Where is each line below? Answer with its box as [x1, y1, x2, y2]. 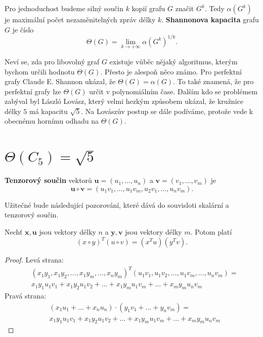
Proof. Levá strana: [5, 254, 64, 265]
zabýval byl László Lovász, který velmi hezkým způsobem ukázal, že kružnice [5, 96, 243, 106]
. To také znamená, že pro [173, 76, 254, 87]
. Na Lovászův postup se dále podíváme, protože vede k [81, 105, 253, 116]
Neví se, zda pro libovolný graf [5, 56, 100, 66]
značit [175, 3, 194, 13]
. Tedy [204, 3, 225, 13]
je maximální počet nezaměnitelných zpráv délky [5, 14, 156, 24]
